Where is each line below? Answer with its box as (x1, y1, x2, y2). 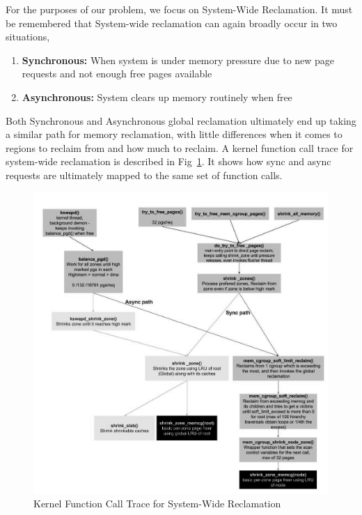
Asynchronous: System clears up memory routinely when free (22, 89, 292, 104)
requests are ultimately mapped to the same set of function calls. (6, 167, 283, 182)
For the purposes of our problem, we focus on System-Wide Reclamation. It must (6, 2, 353, 16)
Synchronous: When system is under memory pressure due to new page (22, 52, 335, 67)
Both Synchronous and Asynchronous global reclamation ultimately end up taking (6, 113, 356, 128)
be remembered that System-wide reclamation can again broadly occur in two (6, 15, 338, 30)
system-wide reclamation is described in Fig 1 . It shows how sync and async (6, 154, 331, 169)
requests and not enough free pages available (22, 66, 212, 81)
